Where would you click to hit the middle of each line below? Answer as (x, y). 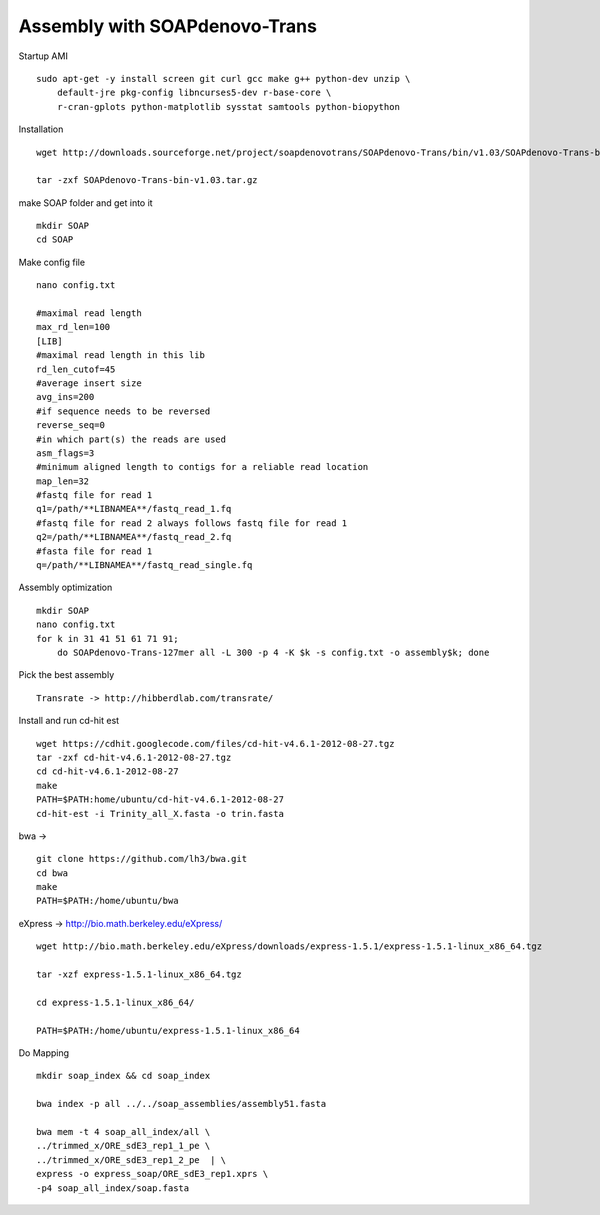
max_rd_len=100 (73, 327)
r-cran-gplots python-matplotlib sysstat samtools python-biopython (228, 106)
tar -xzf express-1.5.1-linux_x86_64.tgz (139, 974)
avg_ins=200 (65, 397)
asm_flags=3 (65, 453)
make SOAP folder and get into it (86, 202)
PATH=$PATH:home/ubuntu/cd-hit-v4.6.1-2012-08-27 (160, 799)
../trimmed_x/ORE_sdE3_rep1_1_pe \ (123, 1146)
